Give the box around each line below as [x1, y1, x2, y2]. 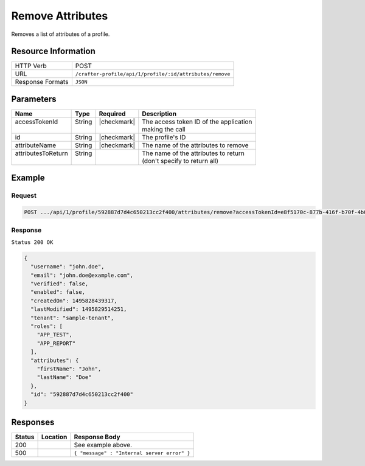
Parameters [11, 94, 57, 104]
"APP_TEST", [36, 332, 73, 338]
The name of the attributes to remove [142, 141, 249, 149]
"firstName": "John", [36, 365, 102, 372]
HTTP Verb [15, 61, 47, 70]
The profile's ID [142, 133, 186, 141]
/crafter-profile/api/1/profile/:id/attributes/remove [75, 71, 231, 77]
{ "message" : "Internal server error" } [74, 450, 191, 456]
